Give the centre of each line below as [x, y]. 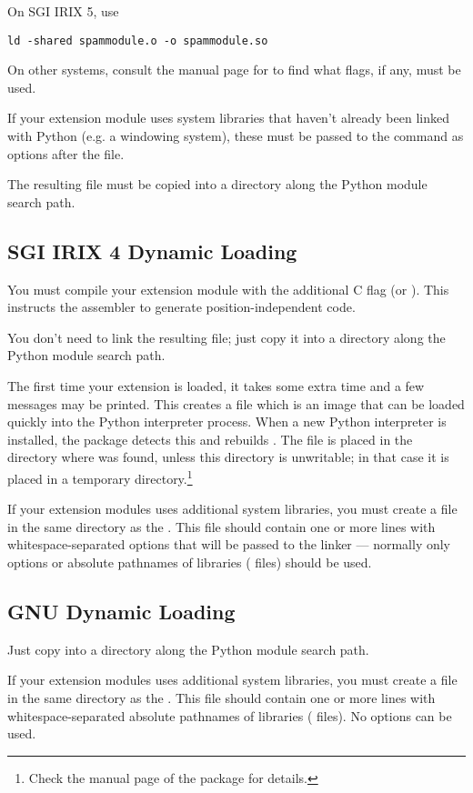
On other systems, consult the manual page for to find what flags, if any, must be [234, 70]
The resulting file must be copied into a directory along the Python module [217, 184]
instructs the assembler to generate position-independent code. [181, 307]
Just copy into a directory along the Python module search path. [188, 649]
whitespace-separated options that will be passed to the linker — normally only [229, 544]
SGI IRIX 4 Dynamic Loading [152, 251]
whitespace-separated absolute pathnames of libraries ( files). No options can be [230, 715]
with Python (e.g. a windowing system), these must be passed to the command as [236, 136]
